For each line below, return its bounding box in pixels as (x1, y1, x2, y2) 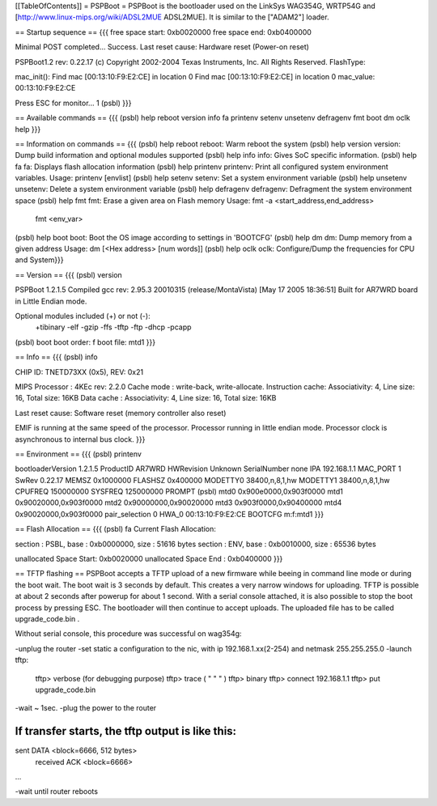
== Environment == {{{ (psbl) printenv (15, 449, 142, 459)
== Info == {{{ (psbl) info (15, 352, 98, 362)
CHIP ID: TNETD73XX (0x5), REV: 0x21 (15, 367, 144, 376)
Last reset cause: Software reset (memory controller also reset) (15, 408, 227, 418)
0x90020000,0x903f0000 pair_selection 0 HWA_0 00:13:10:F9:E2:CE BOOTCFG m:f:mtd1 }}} (15, 509, 324, 519)
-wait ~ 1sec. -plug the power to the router (15, 703, 157, 713)
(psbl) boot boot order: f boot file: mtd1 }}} (15, 337, 156, 347)
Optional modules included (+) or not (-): (15, 311, 151, 320)
